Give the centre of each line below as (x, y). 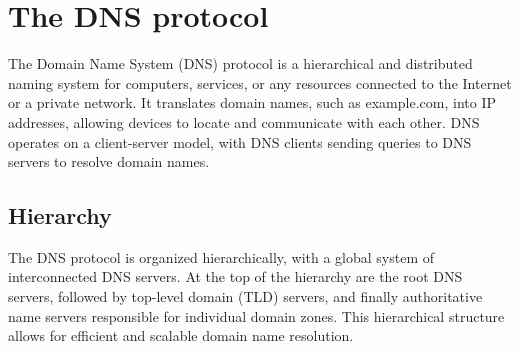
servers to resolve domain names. (109, 161)
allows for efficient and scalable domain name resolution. (181, 335)
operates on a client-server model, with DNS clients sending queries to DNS (240, 141)
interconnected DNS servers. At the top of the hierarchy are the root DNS (235, 276)
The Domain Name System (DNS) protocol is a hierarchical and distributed (240, 63)
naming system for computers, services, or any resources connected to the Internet (260, 82)
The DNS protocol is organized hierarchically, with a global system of (221, 256)
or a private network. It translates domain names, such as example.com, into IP (252, 102)
